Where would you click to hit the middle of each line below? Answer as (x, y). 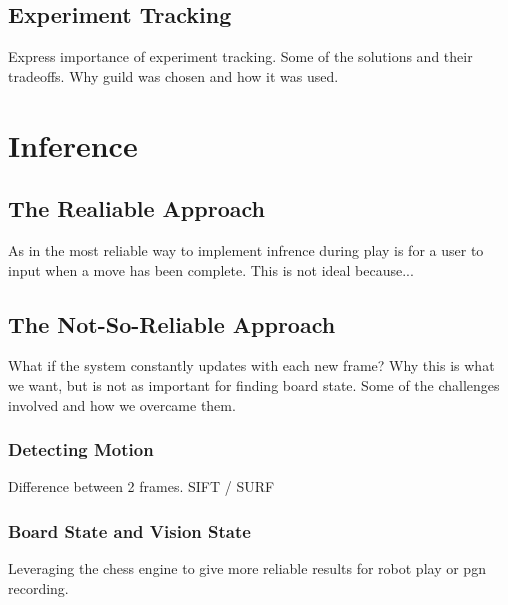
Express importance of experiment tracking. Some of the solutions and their (240, 56)
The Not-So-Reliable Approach (172, 323)
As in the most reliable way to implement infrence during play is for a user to (246, 249)
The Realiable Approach (136, 208)
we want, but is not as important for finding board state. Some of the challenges (254, 384)
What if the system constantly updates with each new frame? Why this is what (251, 365)
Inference (73, 144)
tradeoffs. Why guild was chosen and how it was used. (173, 75)
